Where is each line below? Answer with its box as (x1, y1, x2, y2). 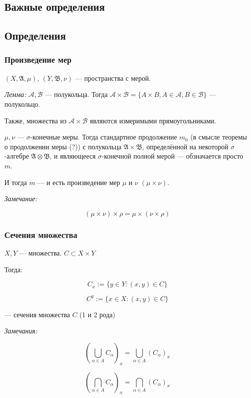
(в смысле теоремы (190, 132, 247, 142)
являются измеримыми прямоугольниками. (89, 115, 216, 125)
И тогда (4, 177, 27, 187)
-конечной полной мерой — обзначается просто (102, 151, 243, 161)
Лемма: (4, 89, 26, 99)
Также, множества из (4, 115, 67, 125)
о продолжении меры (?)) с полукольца (4, 141, 122, 151)
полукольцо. (4, 98, 40, 109)
